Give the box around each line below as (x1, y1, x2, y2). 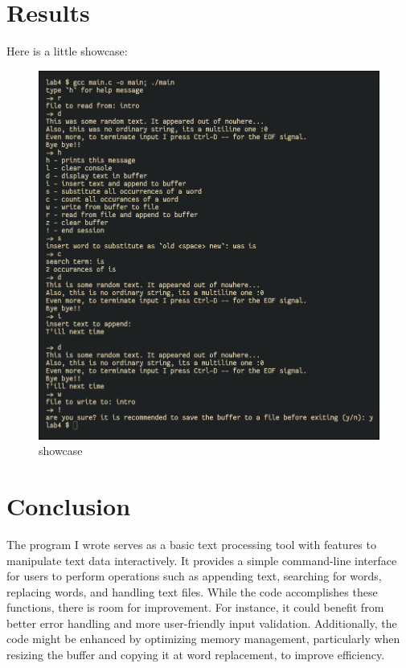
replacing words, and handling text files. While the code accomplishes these (6, 583, 378, 600)
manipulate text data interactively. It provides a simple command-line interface (6, 551, 397, 568)
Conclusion (6, 489, 131, 522)
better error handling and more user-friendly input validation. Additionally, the (6, 614, 397, 631)
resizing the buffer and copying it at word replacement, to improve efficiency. (6, 646, 385, 663)
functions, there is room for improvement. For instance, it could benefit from (6, 599, 384, 616)
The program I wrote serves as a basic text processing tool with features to (6, 535, 376, 552)
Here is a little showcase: (6, 43, 128, 59)
